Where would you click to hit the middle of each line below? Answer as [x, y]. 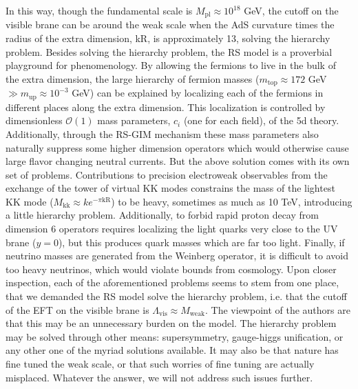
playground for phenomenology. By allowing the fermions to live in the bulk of [171, 65]
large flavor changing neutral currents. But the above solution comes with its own [178, 161]
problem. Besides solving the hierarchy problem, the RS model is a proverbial [169, 51]
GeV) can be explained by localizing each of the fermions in [198, 93]
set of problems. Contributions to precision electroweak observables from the [167, 174]
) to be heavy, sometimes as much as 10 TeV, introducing [232, 201]
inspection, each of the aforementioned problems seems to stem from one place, [172, 282]
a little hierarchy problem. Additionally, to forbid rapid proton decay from [162, 215]
